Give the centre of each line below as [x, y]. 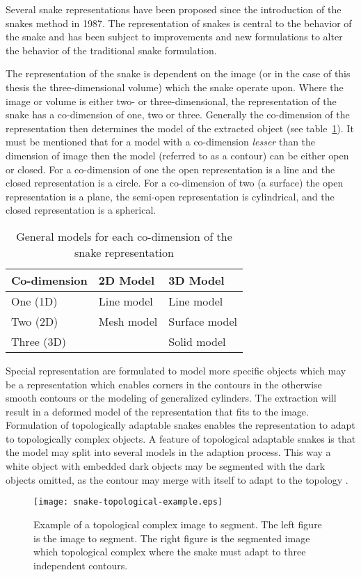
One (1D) [34, 301]
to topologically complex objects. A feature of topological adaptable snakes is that [181, 438]
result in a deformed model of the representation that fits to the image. [157, 411]
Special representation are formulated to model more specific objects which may [176, 370]
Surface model [203, 321]
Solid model [197, 341]
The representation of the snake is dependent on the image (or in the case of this [178, 73]
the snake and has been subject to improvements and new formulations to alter [174, 37]
